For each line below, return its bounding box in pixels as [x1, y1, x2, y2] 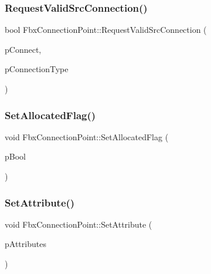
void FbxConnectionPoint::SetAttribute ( [5, 218, 152, 230]
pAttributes [5, 238, 46, 250]
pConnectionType [5, 63, 69, 75]
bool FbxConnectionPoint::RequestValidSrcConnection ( [5, 23, 207, 36]
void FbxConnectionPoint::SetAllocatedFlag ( [5, 130, 169, 143]
